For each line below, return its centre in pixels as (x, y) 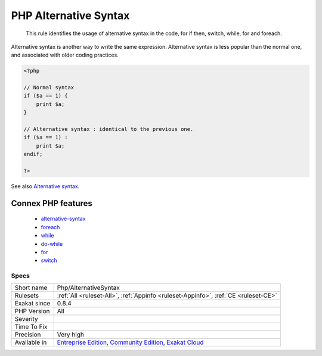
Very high (71, 335)
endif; (33, 154)
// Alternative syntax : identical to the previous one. (109, 129)
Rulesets (27, 296)
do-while (52, 243)
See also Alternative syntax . (45, 186)
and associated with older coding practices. (65, 55)
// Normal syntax (49, 88)
